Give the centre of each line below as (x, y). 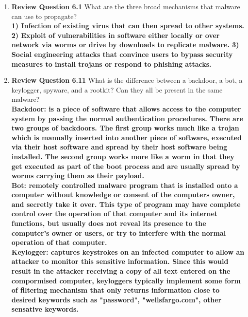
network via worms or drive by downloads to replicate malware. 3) (125, 45)
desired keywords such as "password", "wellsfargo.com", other (116, 299)
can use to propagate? (44, 16)
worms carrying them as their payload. (78, 176)
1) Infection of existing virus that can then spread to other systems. (128, 26)
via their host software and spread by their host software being (119, 147)
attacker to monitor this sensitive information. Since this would (120, 261)
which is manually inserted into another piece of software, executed (127, 137)
